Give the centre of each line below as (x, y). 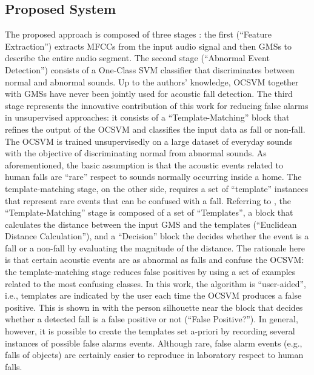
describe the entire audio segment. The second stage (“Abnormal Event (137, 58)
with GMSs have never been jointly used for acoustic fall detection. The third (149, 94)
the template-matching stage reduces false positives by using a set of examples (150, 272)
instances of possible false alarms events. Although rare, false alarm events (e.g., (154, 343)
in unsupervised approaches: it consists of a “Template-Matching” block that (147, 117)
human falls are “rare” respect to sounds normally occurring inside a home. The (153, 177)
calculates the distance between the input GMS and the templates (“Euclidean (151, 224)
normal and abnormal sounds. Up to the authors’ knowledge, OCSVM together (152, 81)
